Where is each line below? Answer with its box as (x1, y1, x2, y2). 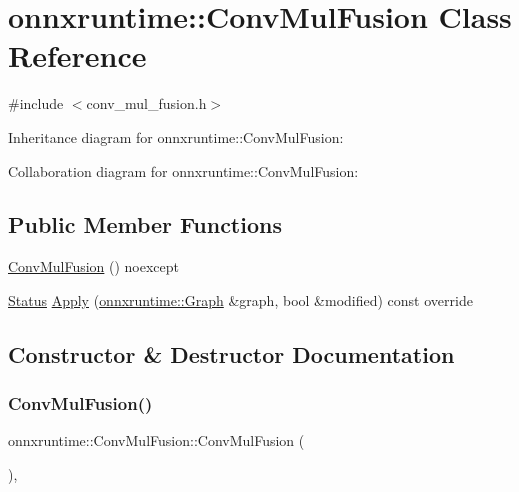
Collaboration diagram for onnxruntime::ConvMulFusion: (8, 160, 359, 181)
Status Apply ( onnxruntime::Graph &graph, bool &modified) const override (8, 289, 473, 310)
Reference (8, 35, 147, 76)
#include (8, 93, 64, 114)
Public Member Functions (8, 209, 282, 240)
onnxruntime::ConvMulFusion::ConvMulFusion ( (8, 430, 305, 451)
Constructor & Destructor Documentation (8, 338, 455, 369)
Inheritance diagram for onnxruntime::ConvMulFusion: (8, 126, 344, 147)
